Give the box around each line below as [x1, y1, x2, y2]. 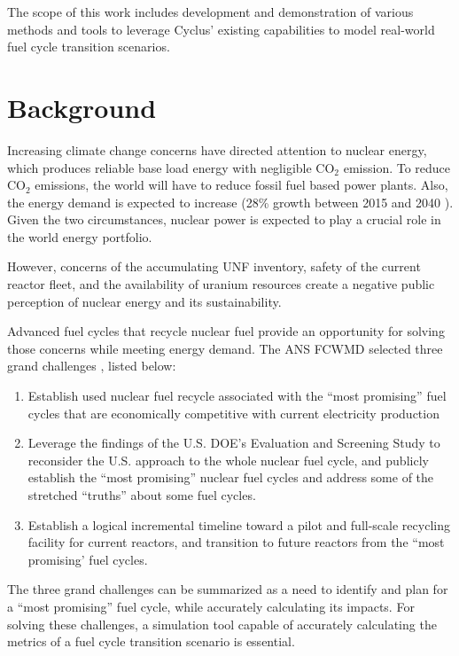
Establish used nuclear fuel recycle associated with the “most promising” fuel [27, 387, 447, 405]
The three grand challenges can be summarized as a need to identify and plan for [7, 580, 448, 598]
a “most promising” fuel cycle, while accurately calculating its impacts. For [7, 597, 415, 615]
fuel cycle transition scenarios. [7, 37, 170, 56]
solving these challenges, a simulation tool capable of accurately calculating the [7, 614, 437, 633]
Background [7, 89, 157, 125]
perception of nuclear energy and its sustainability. [7, 292, 282, 310]
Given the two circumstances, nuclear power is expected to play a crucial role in [7, 210, 441, 229]
